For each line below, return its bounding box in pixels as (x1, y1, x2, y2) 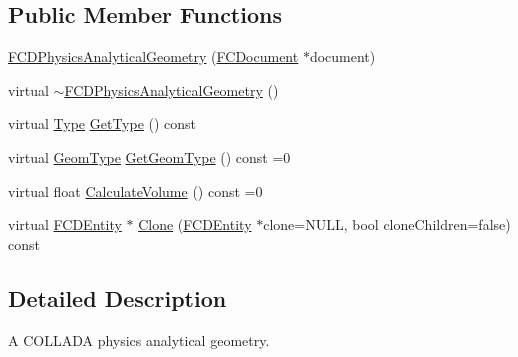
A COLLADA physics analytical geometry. (8, 329, 270, 350)
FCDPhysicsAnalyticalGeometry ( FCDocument (8, 46, 299, 67)
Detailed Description (8, 282, 227, 313)
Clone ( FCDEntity (138, 214, 252, 235)
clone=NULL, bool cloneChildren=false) (263, 214, 511, 235)
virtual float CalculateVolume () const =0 (8, 180, 263, 201)
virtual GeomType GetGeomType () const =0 (8, 146, 291, 167)
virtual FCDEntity (8, 214, 122, 235)
